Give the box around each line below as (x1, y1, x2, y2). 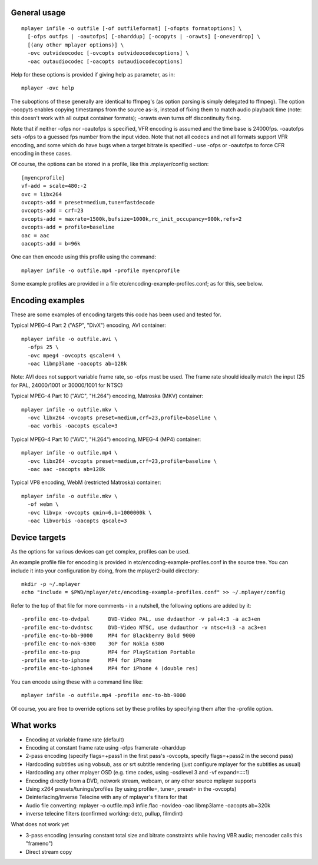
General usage (11, 8, 66, 18)
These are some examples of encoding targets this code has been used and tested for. (11, 311, 222, 318)
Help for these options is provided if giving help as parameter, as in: (11, 71, 175, 78)
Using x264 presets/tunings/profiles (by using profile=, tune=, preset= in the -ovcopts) (25, 785, 237, 792)
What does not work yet (11, 821, 69, 828)
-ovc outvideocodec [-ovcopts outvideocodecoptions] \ (27, 50, 190, 57)
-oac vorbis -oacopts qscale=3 (27, 423, 118, 429)
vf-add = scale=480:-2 (21, 183, 87, 190)
